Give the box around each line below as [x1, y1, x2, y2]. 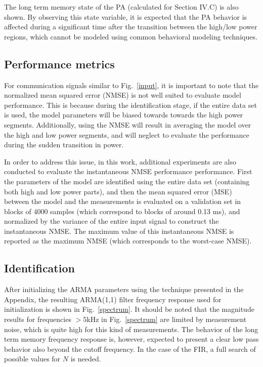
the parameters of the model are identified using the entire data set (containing [4, 176, 250, 186]
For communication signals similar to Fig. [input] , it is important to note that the [4, 79, 259, 90]
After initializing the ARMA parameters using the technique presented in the [4, 284, 244, 295]
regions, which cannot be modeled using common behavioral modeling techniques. [4, 31, 257, 42]
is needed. [70, 353, 101, 364]
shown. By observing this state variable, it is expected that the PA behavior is [4, 11, 247, 22]
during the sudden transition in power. [4, 139, 124, 150]
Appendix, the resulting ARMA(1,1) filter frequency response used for [4, 294, 222, 304]
